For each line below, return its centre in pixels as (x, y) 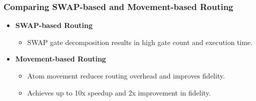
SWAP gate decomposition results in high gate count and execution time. (140, 42)
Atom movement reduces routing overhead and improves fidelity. (126, 75)
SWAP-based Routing (54, 25)
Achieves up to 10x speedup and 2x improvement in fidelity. (119, 92)
